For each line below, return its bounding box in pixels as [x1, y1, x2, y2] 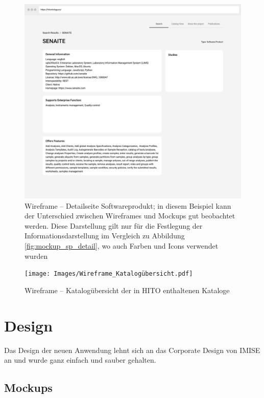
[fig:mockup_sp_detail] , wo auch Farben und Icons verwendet [25, 240, 219, 251]
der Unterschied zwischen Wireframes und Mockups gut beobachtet [25, 210, 235, 221]
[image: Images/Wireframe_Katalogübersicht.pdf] [25, 270, 193, 278]
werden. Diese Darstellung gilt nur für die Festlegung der [25, 220, 203, 231]
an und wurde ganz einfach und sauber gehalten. [4, 355, 156, 365]
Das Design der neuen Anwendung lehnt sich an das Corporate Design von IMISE [4, 344, 260, 355]
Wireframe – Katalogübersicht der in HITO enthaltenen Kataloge [25, 284, 230, 295]
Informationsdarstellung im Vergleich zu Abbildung [25, 230, 185, 241]
